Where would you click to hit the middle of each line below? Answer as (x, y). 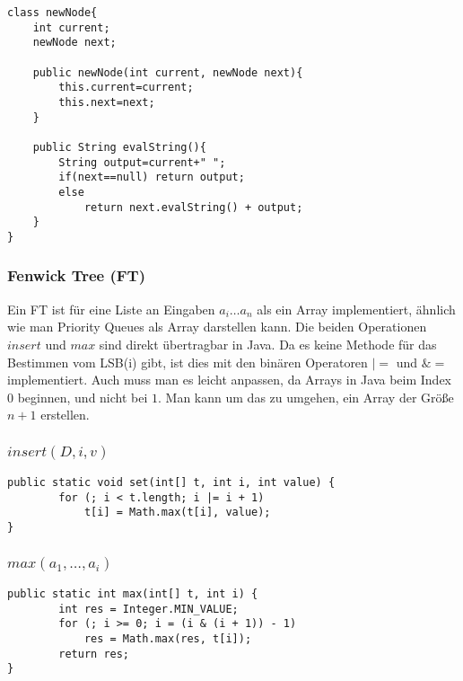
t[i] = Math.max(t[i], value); (177, 513)
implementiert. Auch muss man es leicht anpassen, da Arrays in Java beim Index (229, 380)
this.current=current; (126, 88)
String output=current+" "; (142, 162)
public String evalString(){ (119, 147)
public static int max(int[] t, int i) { (133, 594)
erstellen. (65, 415)
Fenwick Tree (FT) (77, 275)
